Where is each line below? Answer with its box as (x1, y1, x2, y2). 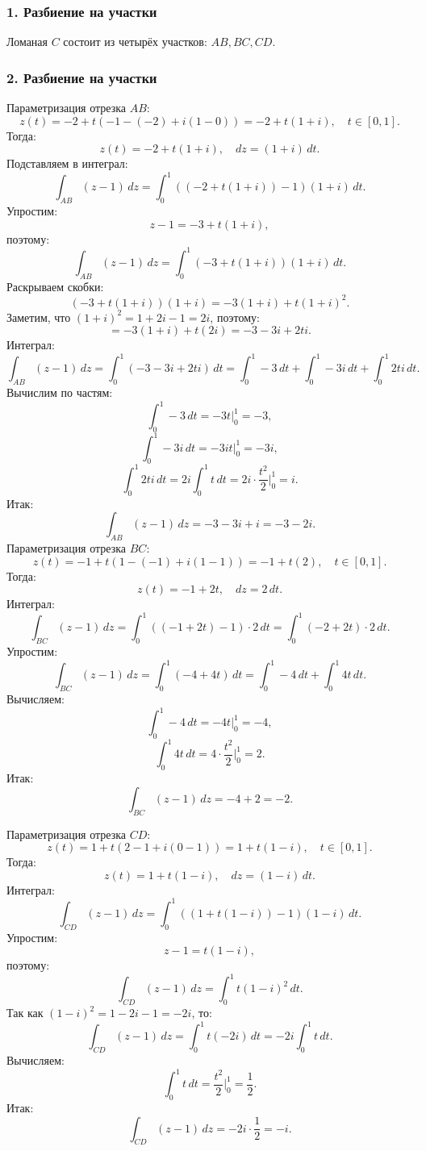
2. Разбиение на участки (6, 67, 157, 87)
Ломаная (6, 33, 48, 50)
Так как (6, 1004, 44, 1021)
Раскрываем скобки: (6, 277, 104, 294)
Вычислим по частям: (6, 384, 113, 401)
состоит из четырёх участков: (63, 33, 207, 50)
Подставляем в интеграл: (6, 155, 128, 172)
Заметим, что (6, 308, 71, 325)
